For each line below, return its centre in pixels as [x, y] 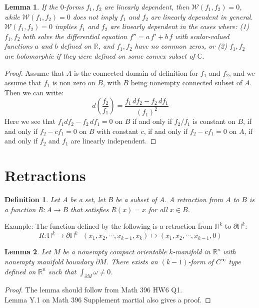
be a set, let [88, 199]
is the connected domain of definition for [136, 72]
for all [158, 209]
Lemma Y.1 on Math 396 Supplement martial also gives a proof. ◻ [108, 300]
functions [18, 46]
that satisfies [90, 209]
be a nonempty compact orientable [115, 252]
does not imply [95, 16]
